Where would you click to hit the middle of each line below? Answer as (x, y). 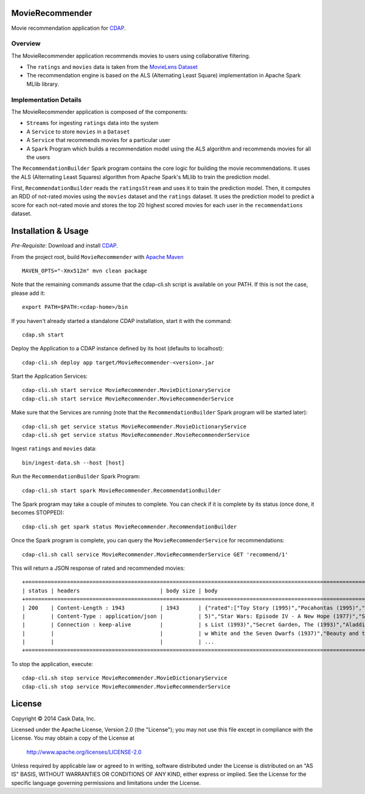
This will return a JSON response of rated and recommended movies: (98, 568)
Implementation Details (47, 99)
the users (38, 157)
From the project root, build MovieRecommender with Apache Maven (97, 257)
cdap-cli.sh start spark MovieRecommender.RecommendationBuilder (122, 490)
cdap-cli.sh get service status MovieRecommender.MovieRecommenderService (136, 435)
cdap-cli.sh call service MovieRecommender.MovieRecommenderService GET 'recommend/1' (155, 554)
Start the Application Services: (50, 376)
